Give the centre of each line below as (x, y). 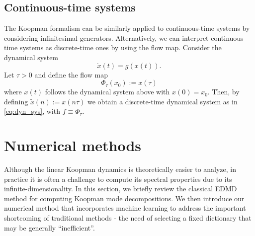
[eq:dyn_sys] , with (32, 111)
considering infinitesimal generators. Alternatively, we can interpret (106, 38)
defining (16, 101)
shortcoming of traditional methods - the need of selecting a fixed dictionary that (128, 218)
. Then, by (223, 92)
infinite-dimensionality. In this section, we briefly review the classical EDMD (121, 189)
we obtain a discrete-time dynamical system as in (163, 101)
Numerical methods (73, 145)
